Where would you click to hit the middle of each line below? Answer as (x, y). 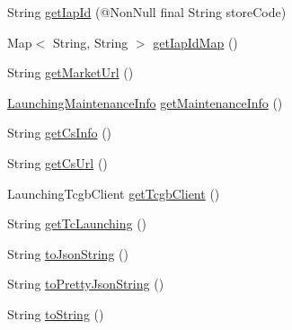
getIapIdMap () (195, 42)
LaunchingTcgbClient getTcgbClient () (114, 193)
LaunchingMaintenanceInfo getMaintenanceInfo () (145, 102)
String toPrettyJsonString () (86, 284)
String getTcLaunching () (77, 223)
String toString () (56, 313)
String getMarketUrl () (71, 72)
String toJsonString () (68, 253)
